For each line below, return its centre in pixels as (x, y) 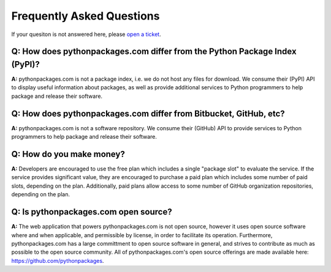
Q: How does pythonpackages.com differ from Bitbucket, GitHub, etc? (148, 113)
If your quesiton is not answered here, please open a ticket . (86, 34)
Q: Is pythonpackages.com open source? (92, 212)
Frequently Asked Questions (86, 16)
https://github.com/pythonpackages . (58, 260)
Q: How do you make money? (68, 154)
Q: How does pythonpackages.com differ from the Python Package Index (154, 52)
